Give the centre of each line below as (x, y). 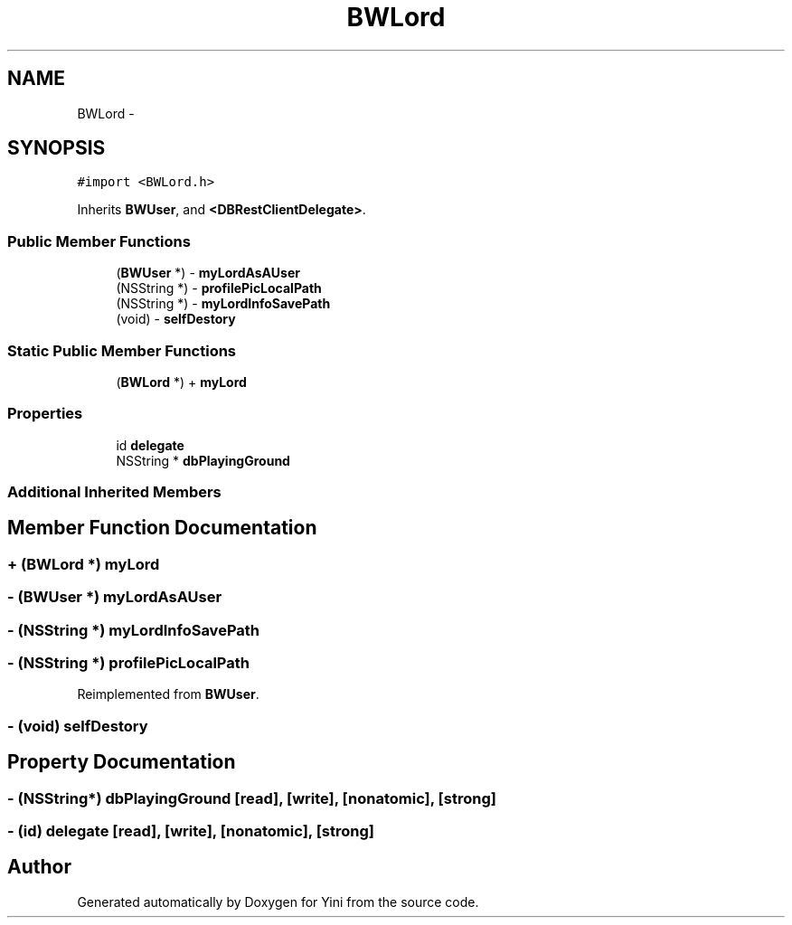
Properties (45, 414)
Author (39, 867)
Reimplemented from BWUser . (168, 694)
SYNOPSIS (57, 148)
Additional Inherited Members (114, 492)
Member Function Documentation (162, 528)
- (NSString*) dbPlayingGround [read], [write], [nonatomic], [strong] (252, 798)
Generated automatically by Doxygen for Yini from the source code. (278, 901)
